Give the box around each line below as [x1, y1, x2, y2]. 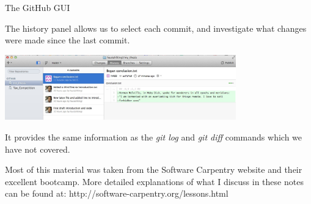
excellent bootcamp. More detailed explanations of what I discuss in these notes [5, 175, 304, 188]
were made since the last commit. [5, 34, 130, 46]
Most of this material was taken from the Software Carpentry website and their [5, 163, 302, 176]
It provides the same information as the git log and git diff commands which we [5, 131, 302, 144]
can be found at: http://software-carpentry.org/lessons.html [5, 187, 229, 200]
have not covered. [5, 142, 70, 155]
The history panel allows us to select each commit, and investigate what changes [5, 21, 307, 34]
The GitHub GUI [5, 1, 70, 13]
